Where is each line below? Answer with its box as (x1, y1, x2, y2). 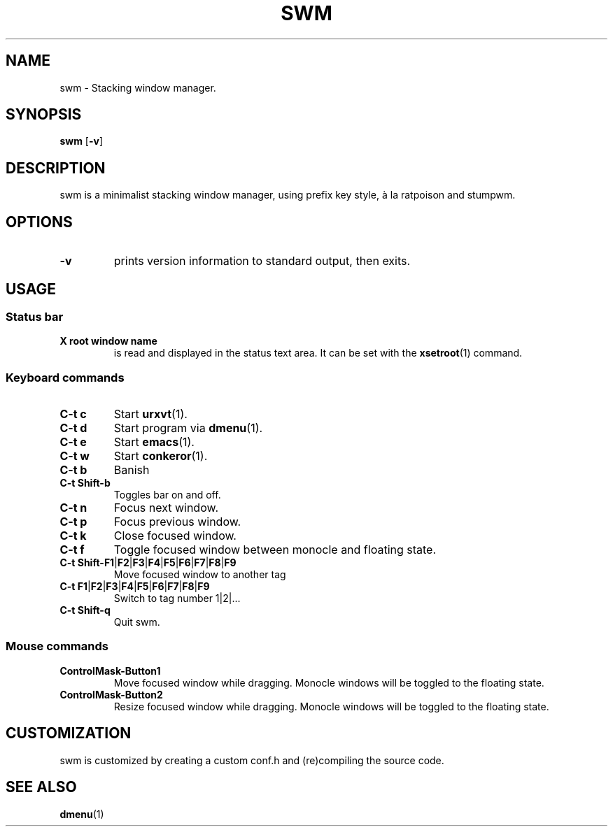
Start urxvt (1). (113, 407, 188, 422)
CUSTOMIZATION (6, 724, 132, 743)
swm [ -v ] (59, 135, 104, 148)
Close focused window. (113, 529, 237, 543)
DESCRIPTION (6, 159, 106, 177)
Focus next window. (113, 501, 218, 515)
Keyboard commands (6, 370, 125, 385)
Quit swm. (113, 616, 160, 629)
